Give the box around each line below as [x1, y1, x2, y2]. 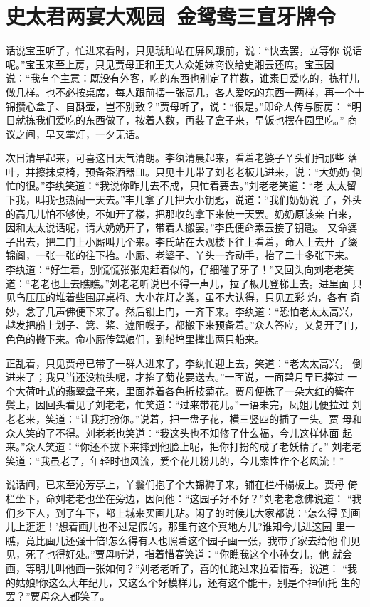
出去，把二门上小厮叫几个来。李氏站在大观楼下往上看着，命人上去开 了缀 [15, 233, 358, 248]
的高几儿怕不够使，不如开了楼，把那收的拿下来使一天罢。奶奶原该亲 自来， [6, 206, 358, 221]
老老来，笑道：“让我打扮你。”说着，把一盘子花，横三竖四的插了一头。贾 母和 [6, 411, 362, 426]
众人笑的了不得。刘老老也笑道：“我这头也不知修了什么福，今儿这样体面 [6, 425, 339, 440]
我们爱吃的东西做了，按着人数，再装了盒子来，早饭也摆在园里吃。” [35, 112, 344, 127]
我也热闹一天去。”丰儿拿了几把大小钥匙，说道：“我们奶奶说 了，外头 [45, 192, 362, 207]
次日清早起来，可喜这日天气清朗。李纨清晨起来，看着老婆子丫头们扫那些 [6, 150, 344, 165]
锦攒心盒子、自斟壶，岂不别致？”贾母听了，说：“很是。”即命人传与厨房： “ [6, 98, 352, 113]
